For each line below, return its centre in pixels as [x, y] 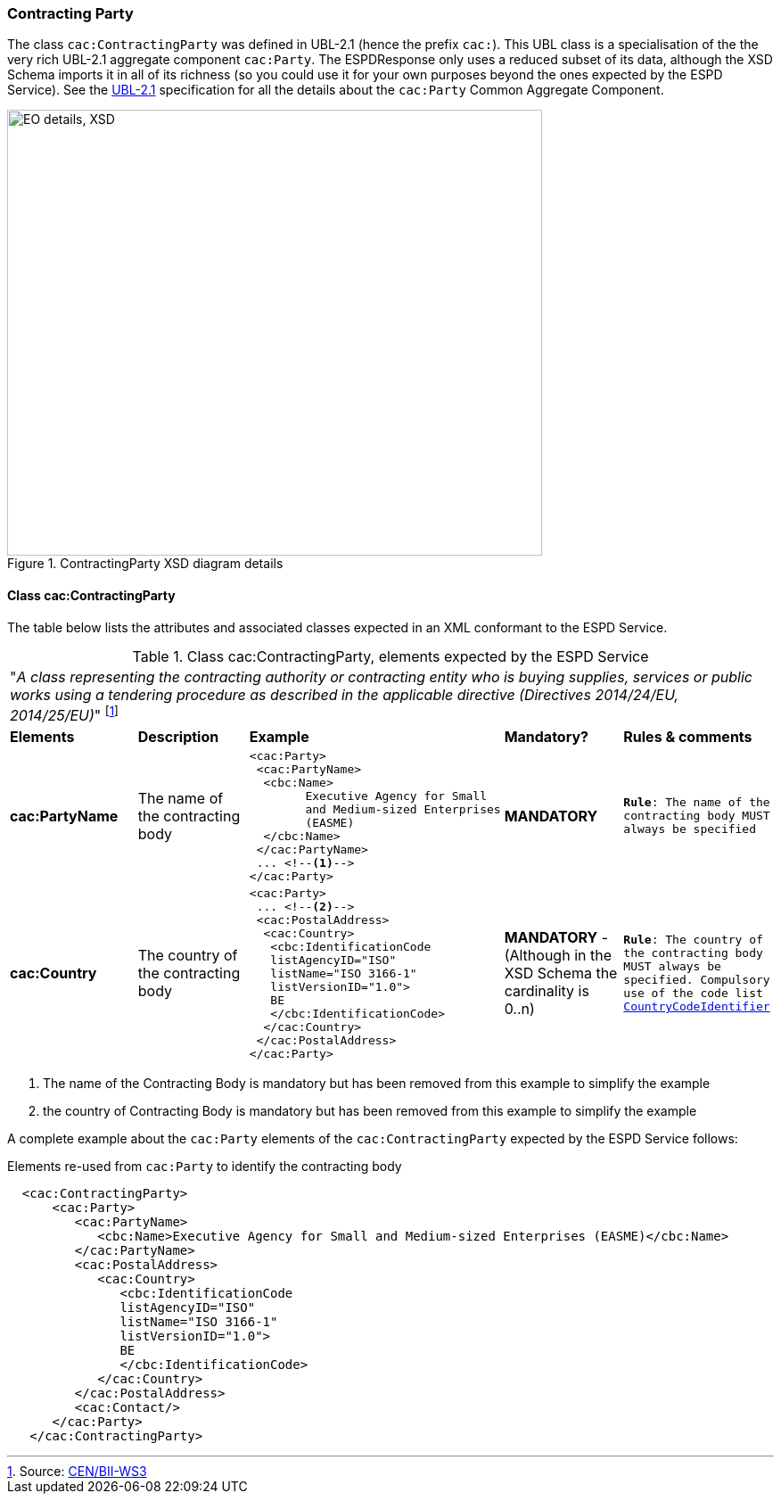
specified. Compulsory [697, 980]
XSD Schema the [561, 973]
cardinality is [547, 991]
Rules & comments [688, 736]
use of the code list [693, 994]
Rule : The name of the [697, 803]
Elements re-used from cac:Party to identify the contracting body [205, 1166]
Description [178, 736]
